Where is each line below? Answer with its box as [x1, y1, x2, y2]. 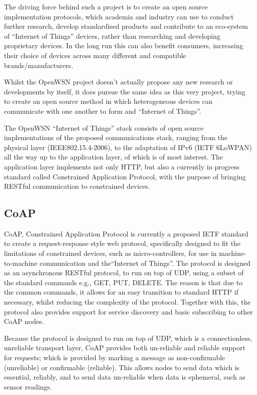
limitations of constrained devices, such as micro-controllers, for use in [4, 248, 217, 258]
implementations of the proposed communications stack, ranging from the [4, 132, 228, 143]
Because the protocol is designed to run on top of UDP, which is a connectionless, [4, 332, 252, 343]
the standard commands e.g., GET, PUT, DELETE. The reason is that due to [4, 277, 243, 287]
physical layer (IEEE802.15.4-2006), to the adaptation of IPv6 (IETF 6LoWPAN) [4, 142, 252, 152]
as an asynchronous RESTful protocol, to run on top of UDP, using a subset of [4, 267, 244, 278]
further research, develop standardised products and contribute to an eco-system [4, 21, 248, 31]
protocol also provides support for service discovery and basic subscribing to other [4, 306, 253, 316]
